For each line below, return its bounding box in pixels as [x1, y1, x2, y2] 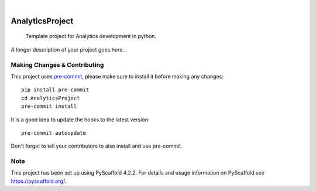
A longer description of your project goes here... [11, 46, 127, 53]
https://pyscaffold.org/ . [11, 178, 67, 185]
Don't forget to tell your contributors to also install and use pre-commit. [11, 142, 183, 149]
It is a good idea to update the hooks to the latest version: [11, 116, 150, 123]
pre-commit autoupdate [21, 129, 87, 136]
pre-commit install [21, 103, 77, 110]
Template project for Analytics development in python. [25, 33, 157, 40]
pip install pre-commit [21, 87, 90, 93]
